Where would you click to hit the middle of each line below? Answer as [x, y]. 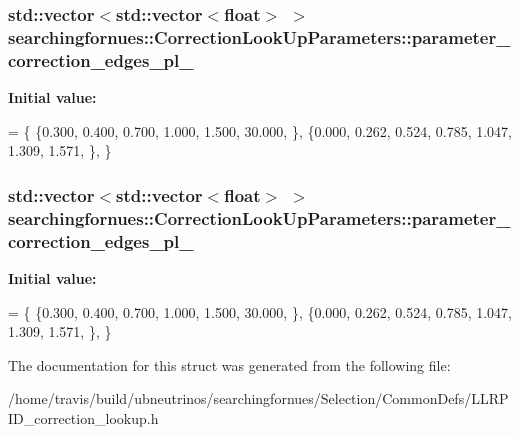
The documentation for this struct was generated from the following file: [229, 364]
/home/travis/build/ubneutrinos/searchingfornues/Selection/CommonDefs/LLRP [258, 398]
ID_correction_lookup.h [83, 417]
